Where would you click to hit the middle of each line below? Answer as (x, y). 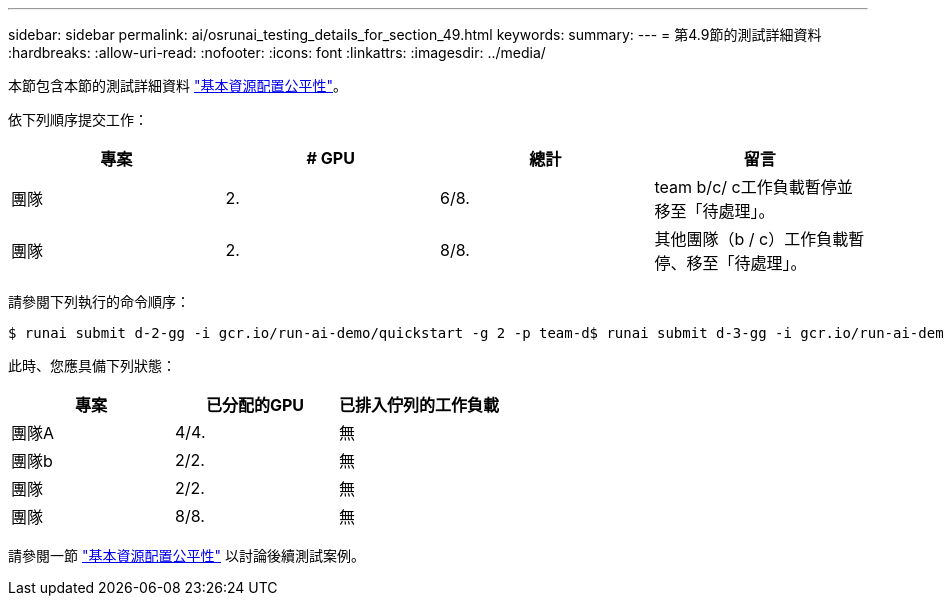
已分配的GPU (255, 405)
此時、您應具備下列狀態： (92, 365)
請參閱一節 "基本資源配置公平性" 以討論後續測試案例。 (186, 555)
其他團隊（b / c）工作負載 (751, 239)
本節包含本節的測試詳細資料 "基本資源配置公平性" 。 (177, 85)
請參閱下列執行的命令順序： (99, 301)
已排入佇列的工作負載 (419, 405)
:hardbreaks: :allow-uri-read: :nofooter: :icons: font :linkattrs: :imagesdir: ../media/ (277, 52)
